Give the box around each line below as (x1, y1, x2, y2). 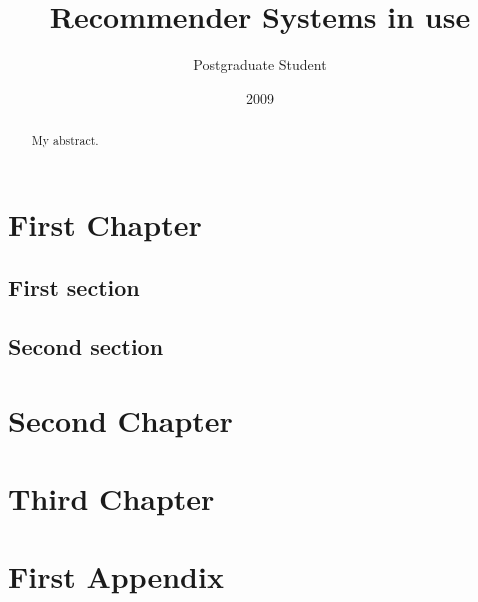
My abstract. (31, 132, 99, 149)
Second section (8, 331, 164, 362)
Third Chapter (8, 478, 215, 519)
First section (8, 272, 140, 303)
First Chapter (8, 203, 202, 244)
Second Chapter (8, 399, 233, 440)
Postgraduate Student (193, 54, 327, 75)
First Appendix (8, 556, 224, 597)
